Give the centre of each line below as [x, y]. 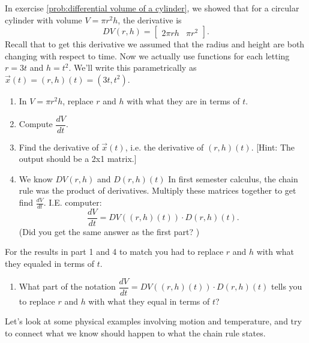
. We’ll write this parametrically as [133, 67]
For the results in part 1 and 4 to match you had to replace [114, 252]
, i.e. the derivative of [164, 147]
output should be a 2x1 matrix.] [78, 159]
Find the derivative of [59, 147]
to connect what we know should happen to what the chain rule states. [135, 333]
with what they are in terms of [183, 100]
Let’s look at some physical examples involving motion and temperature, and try [153, 321]
